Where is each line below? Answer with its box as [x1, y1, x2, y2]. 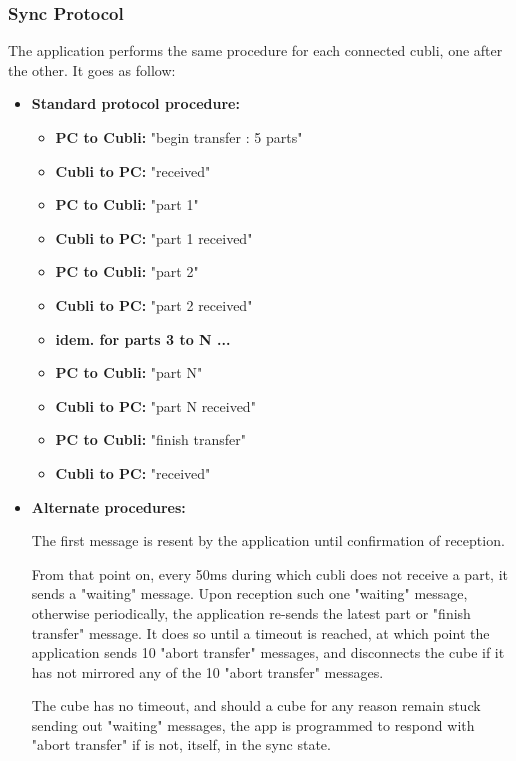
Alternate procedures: [31, 496, 186, 517]
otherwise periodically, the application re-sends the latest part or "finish [31, 602, 471, 623]
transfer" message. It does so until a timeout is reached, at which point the [31, 622, 490, 643]
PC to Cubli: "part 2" [55, 261, 199, 282]
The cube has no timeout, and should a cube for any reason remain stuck [31, 695, 481, 716]
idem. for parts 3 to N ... [55, 328, 231, 349]
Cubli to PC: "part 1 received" [55, 227, 253, 248]
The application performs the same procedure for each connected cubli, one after [8, 40, 503, 61]
